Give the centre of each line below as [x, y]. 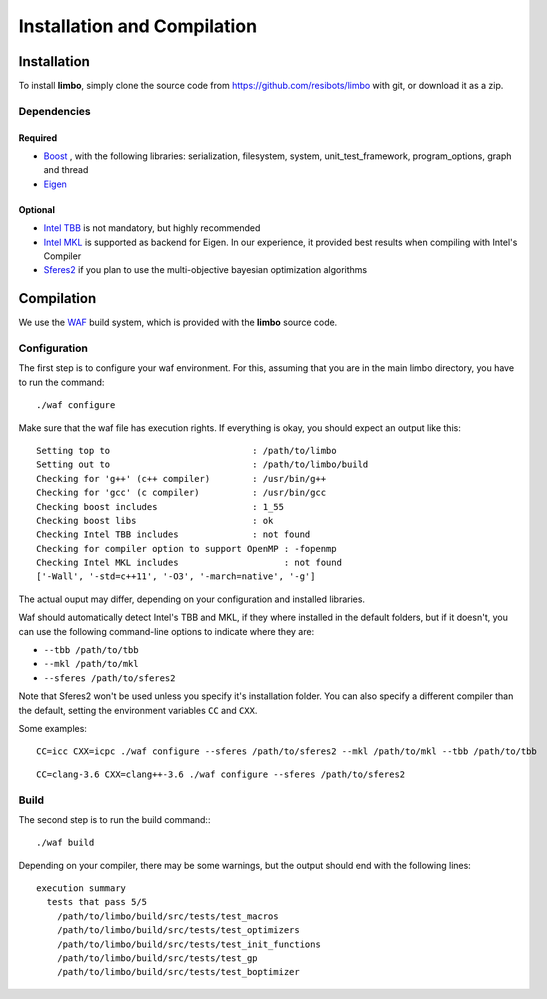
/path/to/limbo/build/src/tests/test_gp [157, 958]
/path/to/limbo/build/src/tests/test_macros [167, 916]
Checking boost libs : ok [155, 520]
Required [38, 137]
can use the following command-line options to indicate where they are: [166, 631]
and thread [66, 170]
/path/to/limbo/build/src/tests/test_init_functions [189, 944]
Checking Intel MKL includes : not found [189, 563]
